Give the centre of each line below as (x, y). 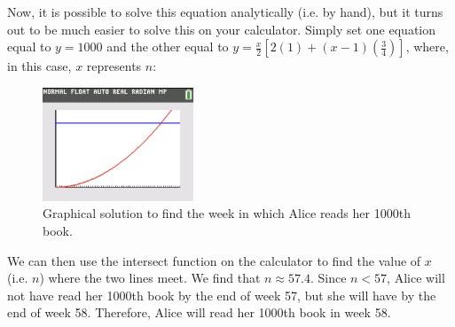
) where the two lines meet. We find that (150, 278)
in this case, (39, 66)
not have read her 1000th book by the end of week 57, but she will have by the (222, 295)
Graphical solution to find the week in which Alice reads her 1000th (227, 213)
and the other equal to (168, 47)
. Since (328, 278)
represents (114, 66)
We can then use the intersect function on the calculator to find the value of (214, 260)
